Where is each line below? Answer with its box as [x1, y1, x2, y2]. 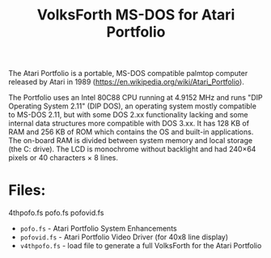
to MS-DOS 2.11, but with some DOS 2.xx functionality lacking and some [8, 110, 248, 120]
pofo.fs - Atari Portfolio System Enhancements [19, 224, 177, 234]
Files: [8, 181, 46, 200]
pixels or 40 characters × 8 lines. [8, 153, 119, 163]
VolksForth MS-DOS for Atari [36, 6, 235, 24]
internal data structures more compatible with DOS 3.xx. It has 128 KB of [8, 119, 249, 129]
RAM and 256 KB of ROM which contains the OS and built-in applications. [8, 127, 254, 137]
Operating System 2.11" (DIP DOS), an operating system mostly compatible [8, 101, 257, 111]
